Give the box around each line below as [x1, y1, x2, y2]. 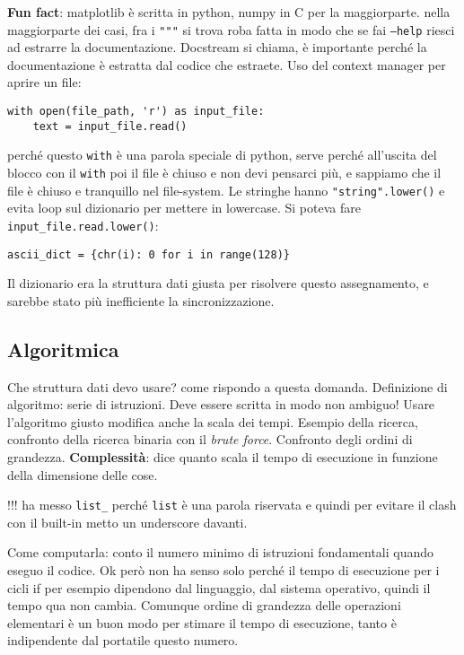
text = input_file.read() [32, 119, 188, 133]
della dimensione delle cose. [7, 465, 158, 484]
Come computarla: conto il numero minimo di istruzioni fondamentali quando [7, 543, 434, 562]
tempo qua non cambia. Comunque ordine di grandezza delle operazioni [7, 596, 401, 615]
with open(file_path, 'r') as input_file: [7, 105, 265, 118]
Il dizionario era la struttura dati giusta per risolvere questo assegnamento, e [7, 274, 429, 293]
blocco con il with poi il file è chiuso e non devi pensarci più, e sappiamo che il [7, 163, 442, 181]
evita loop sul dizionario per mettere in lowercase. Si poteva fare [7, 198, 361, 217]
